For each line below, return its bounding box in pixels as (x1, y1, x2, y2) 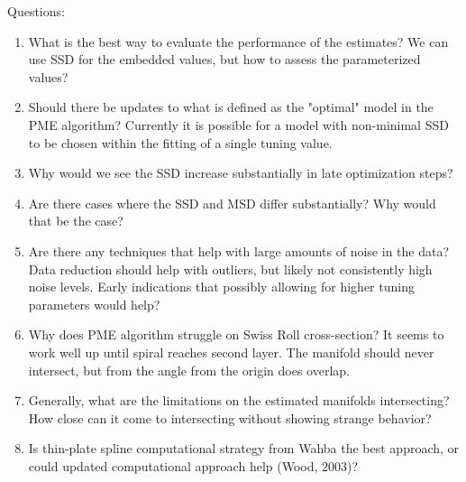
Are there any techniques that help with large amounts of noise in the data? (28, 241, 450, 260)
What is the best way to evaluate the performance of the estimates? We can (28, 32, 449, 51)
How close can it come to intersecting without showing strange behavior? (28, 408, 432, 427)
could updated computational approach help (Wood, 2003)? (28, 456, 359, 475)
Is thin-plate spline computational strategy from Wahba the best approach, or (28, 439, 460, 458)
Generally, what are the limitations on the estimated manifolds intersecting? (28, 391, 450, 410)
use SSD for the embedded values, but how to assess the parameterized (28, 50, 421, 69)
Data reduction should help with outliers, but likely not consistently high (28, 259, 433, 278)
